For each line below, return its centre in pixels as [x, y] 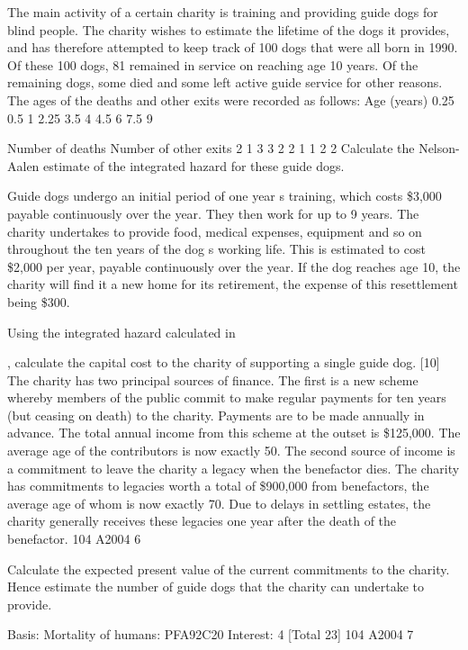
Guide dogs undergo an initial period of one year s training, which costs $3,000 [225, 196]
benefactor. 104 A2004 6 [74, 539]
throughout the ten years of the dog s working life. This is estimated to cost [216, 249]
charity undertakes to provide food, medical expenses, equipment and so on [215, 231]
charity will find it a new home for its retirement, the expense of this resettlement [233, 284]
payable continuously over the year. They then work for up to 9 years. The [213, 213]
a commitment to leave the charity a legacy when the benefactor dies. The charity [234, 468]
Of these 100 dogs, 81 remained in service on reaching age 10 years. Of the [213, 64]
